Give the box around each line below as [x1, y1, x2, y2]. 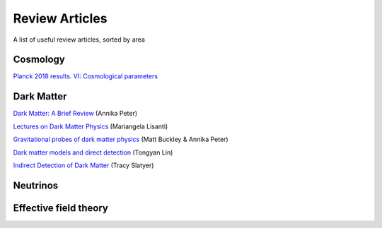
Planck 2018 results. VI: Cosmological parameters [13, 72, 158, 80]
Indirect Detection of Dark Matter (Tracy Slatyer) [13, 161, 154, 169]
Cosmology [13, 54, 65, 66]
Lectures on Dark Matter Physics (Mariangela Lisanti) [13, 122, 168, 131]
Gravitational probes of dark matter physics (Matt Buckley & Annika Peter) [13, 135, 229, 144]
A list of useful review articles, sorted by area [13, 35, 145, 44]
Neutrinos [13, 179, 59, 191]
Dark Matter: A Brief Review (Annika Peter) [13, 109, 138, 118]
